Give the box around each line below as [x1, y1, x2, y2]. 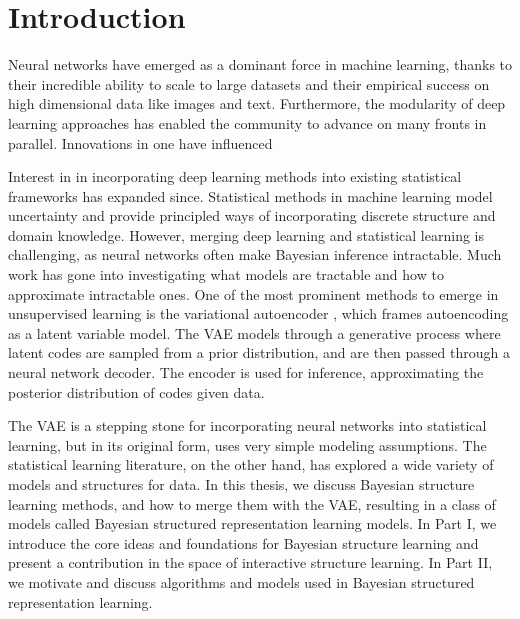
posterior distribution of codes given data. [8, 381, 265, 402]
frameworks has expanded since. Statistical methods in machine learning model [8, 185, 493, 206]
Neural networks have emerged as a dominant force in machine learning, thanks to [8, 54, 513, 75]
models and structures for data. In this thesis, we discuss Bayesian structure [8, 474, 475, 494]
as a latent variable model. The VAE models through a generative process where [8, 322, 501, 343]
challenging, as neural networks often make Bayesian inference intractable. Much [8, 244, 502, 265]
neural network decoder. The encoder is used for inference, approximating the [8, 362, 484, 383]
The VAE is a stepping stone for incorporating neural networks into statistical [8, 415, 487, 436]
